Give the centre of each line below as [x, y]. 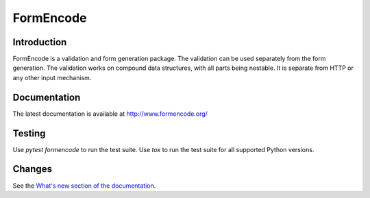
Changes [33, 169]
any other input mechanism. [52, 77]
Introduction [40, 42]
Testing [29, 133]
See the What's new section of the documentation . [84, 186]
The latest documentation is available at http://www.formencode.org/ [110, 114]
